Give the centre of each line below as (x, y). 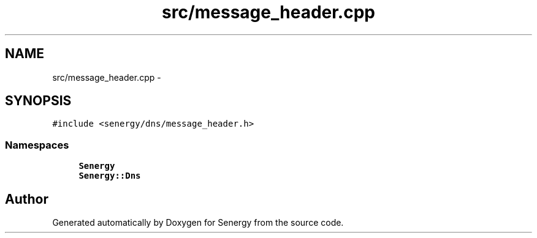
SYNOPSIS (38, 101)
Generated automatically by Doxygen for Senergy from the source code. (198, 223)
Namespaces (37, 145)
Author (27, 199)
